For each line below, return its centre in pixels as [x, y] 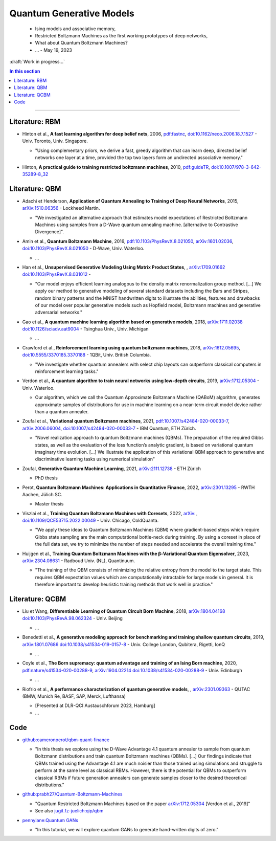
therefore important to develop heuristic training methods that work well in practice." [124, 584]
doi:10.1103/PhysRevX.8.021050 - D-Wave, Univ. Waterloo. [83, 249]
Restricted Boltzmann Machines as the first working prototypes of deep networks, [121, 35]
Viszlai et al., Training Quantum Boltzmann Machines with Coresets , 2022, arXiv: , [110, 513]
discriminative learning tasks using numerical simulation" [95, 459]
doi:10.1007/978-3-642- [236, 167]
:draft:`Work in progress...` [37, 62]
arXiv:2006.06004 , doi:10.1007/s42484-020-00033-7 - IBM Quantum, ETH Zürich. [109, 428]
